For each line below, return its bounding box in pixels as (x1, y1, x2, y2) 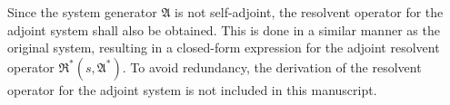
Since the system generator (7, 3, 157, 21)
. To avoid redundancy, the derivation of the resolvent (122, 57, 422, 76)
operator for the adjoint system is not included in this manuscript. (7, 80, 377, 99)
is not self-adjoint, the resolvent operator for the (175, 3, 444, 21)
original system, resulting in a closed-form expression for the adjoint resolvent (7, 38, 440, 57)
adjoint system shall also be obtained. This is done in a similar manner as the (7, 20, 440, 39)
